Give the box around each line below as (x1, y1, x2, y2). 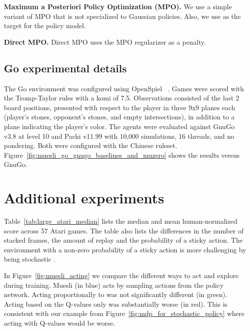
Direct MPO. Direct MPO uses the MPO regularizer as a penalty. (4, 36, 206, 47)
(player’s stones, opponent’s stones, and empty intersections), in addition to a (4, 112, 235, 122)
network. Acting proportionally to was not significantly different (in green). (4, 289, 228, 299)
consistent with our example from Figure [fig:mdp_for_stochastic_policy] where (4, 308, 245, 318)
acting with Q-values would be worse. (4, 317, 115, 328)
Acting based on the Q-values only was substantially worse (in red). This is (4, 298, 228, 309)
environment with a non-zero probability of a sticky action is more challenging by (4, 244, 246, 254)
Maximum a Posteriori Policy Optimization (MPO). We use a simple (4, 1, 232, 11)
